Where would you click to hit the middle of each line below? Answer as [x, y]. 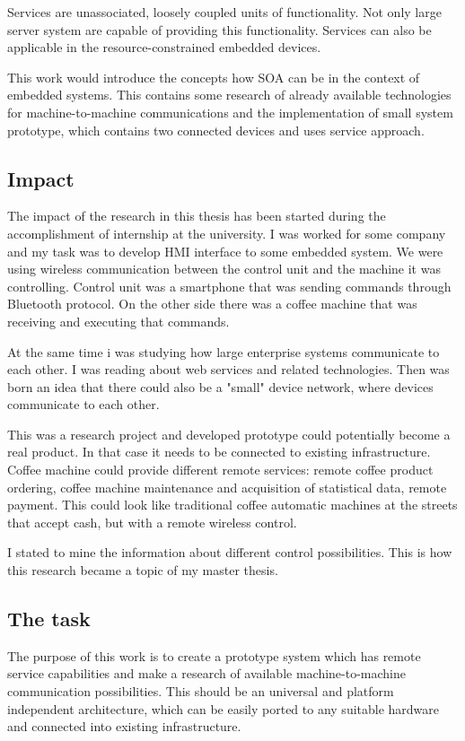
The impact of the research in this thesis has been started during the [197, 216]
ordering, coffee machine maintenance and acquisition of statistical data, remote [227, 487]
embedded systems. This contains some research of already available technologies [229, 95]
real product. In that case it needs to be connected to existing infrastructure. [219, 452]
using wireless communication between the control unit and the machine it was [224, 269]
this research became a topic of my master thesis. [143, 570]
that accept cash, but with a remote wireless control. [152, 522]
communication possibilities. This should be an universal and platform [201, 691]
